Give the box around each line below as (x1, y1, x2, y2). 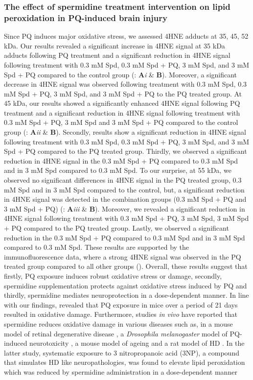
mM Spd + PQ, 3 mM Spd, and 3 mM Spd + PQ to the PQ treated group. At (4, 88, 242, 98)
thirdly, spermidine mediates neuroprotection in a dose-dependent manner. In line (4, 290, 249, 300)
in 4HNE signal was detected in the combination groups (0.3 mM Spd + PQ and (4, 194, 247, 204)
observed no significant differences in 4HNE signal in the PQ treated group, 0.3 (4, 175, 242, 185)
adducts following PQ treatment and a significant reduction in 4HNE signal (4, 50, 230, 60)
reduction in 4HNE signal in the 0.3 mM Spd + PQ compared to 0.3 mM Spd (4, 155, 238, 166)
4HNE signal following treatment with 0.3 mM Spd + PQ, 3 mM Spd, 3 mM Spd (4, 213, 249, 223)
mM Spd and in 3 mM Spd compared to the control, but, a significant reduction (4, 184, 245, 194)
